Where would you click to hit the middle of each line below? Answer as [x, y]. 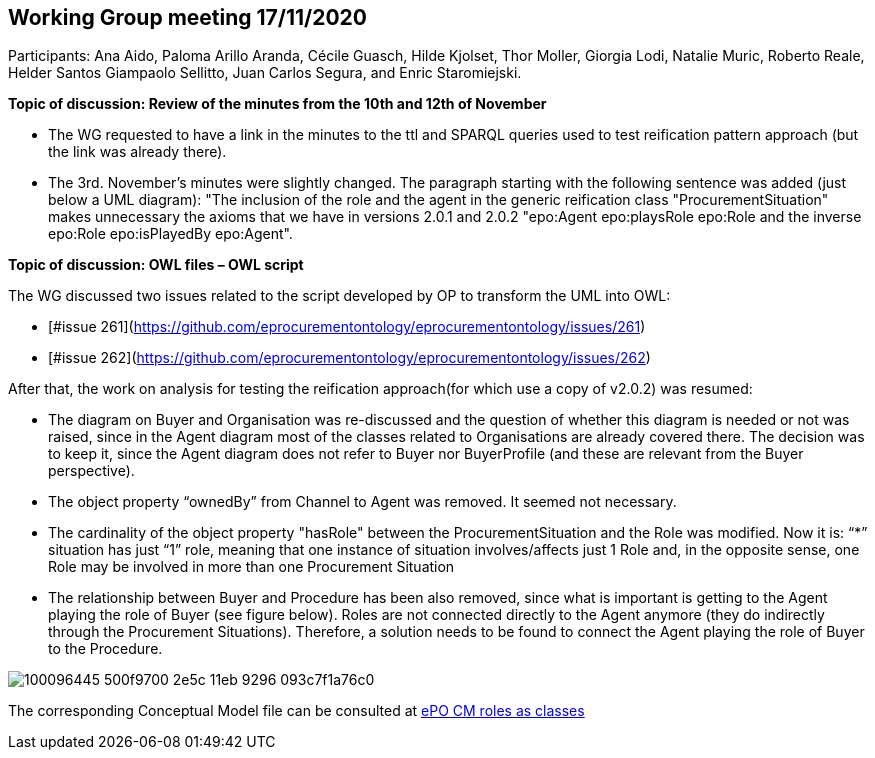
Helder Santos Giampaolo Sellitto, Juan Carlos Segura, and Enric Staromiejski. [265, 73]
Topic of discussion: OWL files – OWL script [156, 265]
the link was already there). [137, 152]
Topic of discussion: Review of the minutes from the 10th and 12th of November [277, 104]
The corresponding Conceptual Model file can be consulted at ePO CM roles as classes [296, 711]
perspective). [91, 471]
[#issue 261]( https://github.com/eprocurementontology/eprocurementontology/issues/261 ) [347, 327]
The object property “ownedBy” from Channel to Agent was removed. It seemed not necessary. [362, 502]
